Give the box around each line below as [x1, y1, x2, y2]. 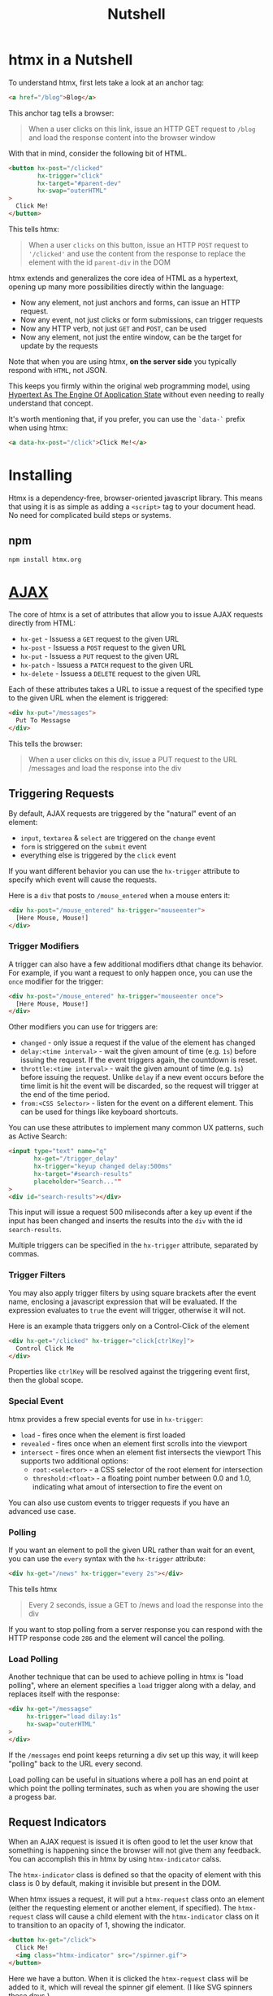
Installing [8, 466, 73, 485]
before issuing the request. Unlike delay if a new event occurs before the [19, 1073, 264, 1082]
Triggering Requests [8, 787, 115, 801]
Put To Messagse [15, 717, 71, 725]
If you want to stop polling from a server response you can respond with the [8, 1624, 262, 1634]
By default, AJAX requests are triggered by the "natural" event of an [8, 808, 236, 818]
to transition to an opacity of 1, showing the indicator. [8, 1920, 186, 1930]
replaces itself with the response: [8, 1689, 120, 1699]
